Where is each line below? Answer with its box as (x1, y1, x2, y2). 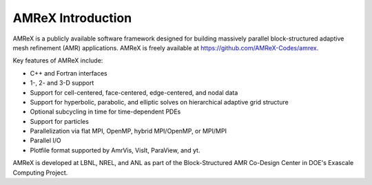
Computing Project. (12, 168, 68, 177)
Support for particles (30, 117, 90, 125)
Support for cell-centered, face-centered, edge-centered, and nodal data (30, 88, 238, 96)
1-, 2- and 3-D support (30, 79, 94, 87)
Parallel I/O (30, 136, 61, 144)
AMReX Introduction (12, 10, 132, 25)
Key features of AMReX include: (12, 56, 103, 65)
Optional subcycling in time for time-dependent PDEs (30, 107, 181, 116)
